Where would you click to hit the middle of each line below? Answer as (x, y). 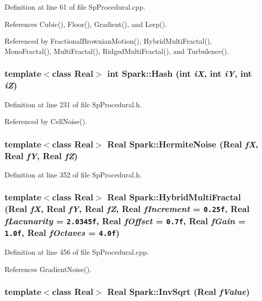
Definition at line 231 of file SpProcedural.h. (73, 104)
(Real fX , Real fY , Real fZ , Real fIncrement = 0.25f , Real (127, 209)
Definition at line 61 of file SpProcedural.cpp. (75, 7)
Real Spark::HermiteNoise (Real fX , (183, 144)
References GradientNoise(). (48, 269)
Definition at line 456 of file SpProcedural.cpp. (77, 252)
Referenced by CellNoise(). (46, 121)
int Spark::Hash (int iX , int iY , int (179, 73)
